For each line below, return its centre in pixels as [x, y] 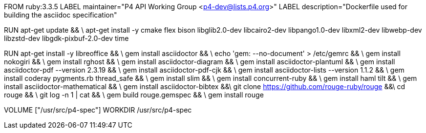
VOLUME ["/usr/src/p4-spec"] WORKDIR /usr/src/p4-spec [98, 110]
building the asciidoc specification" [61, 15]
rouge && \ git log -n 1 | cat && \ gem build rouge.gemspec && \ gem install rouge [134, 95]
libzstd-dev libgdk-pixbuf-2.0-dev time [66, 38]
